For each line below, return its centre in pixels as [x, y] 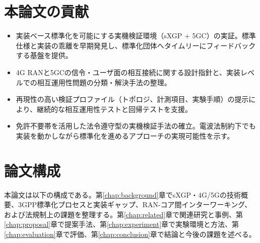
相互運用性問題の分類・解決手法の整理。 [104, 82]
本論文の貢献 [47, 11]
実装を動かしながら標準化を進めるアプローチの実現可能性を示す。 [125, 135]
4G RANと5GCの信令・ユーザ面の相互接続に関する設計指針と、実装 [128, 72]
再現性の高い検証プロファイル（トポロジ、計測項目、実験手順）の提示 [132, 99]
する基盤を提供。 [44, 55]
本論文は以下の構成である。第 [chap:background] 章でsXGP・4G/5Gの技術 [122, 194]
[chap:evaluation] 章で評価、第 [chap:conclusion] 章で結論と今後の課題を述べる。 [130, 234]
